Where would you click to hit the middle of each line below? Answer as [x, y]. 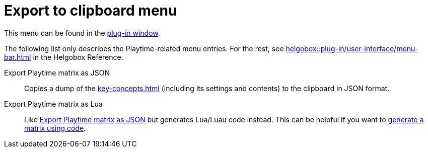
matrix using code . [55, 128]
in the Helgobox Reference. [78, 57]
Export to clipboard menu [91, 11]
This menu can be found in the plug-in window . [82, 33]
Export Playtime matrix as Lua [53, 104]
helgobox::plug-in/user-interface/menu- [352, 48]
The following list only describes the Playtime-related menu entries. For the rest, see [144, 48]
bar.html [18, 57]
